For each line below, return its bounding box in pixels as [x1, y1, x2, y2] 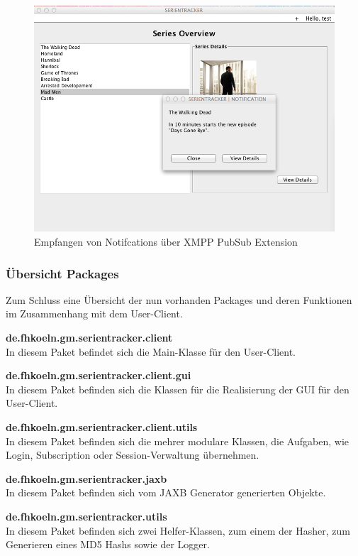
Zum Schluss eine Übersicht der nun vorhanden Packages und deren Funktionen [6, 292, 352, 307]
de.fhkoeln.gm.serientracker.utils [6, 508, 167, 523]
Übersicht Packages [6, 264, 119, 282]
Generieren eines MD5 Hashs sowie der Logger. [6, 537, 210, 552]
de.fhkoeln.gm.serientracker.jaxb [6, 471, 167, 486]
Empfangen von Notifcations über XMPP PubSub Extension [34, 234, 298, 249]
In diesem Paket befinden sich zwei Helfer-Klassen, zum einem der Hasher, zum [6, 523, 350, 538]
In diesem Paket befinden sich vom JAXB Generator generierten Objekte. [6, 485, 326, 500]
